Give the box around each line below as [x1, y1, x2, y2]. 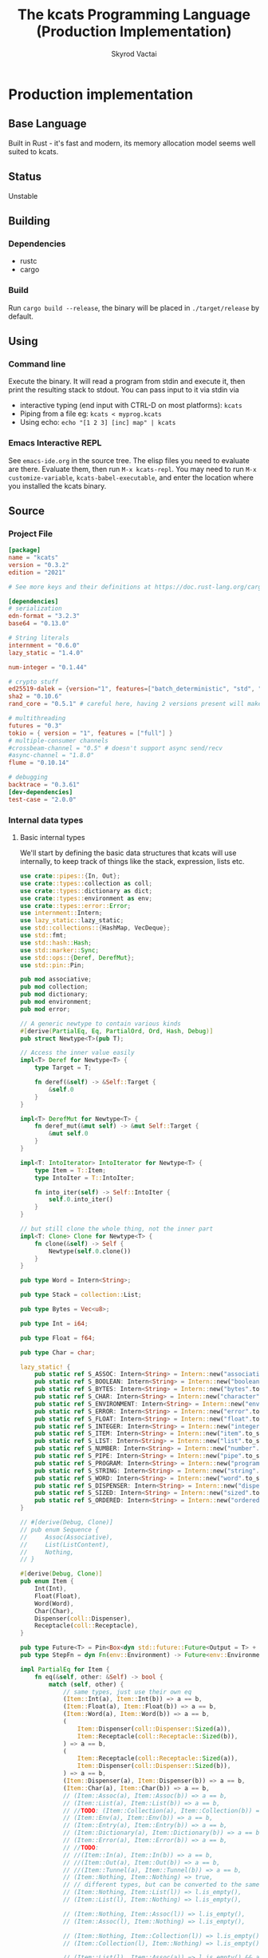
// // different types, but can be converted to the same [62, 1881, 260, 1889]
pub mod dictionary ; [19, 990, 89, 999]
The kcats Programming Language [17, 6, 251, 24]
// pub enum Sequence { [19, 1525, 100, 1534]
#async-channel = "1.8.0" [8, 751, 94, 759]
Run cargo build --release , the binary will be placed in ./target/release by [8, 303, 260, 312]
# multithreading [8, 715, 66, 723]
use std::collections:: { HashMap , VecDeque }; [19, 924, 171, 932]
